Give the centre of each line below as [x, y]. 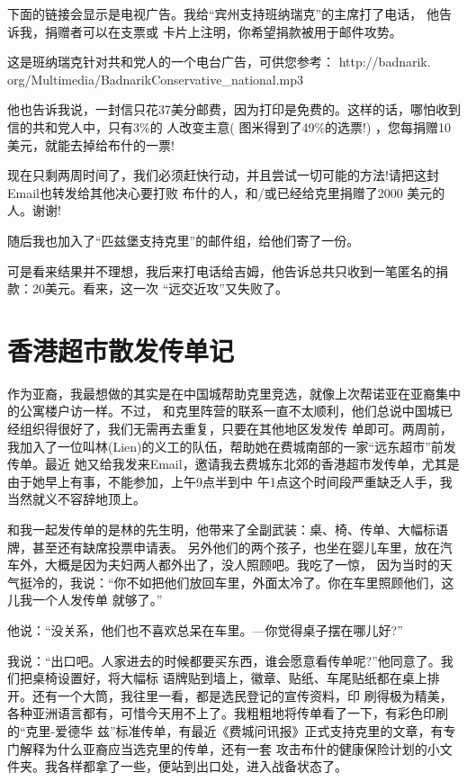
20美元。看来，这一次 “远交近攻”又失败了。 [160, 288]
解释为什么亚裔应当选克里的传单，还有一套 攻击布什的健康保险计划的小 [229, 748]
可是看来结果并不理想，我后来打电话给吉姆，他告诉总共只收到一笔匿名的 [221, 270]
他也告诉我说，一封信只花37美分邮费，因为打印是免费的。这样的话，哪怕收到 [234, 109]
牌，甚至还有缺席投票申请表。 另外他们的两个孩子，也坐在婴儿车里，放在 [224, 547]
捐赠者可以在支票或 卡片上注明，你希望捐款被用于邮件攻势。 [223, 31]
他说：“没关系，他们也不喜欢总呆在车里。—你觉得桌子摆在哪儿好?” [205, 629]
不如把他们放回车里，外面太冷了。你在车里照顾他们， [284, 582]
